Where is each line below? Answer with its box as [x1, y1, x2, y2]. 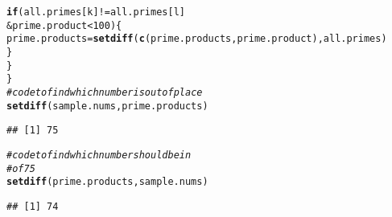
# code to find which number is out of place [6, 86, 203, 98]
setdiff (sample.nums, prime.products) [6, 100, 208, 112]
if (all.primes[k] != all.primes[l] [6, 6, 185, 18]
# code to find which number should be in [6, 149, 192, 161]
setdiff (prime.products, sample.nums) [6, 176, 208, 188]
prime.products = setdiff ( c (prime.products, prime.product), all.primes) [6, 33, 387, 45]
